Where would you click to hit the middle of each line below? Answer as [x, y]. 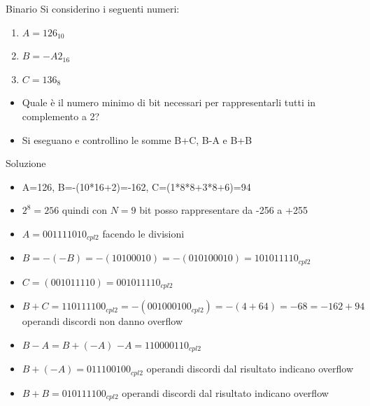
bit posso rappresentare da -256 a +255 [223, 210]
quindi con [84, 210]
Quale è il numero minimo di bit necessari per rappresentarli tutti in [169, 102]
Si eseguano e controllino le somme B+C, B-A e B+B [137, 139]
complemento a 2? [61, 116]
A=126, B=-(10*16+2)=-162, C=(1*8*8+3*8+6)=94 [136, 186]
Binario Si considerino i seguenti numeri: [93, 8]
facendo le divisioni [143, 233]
